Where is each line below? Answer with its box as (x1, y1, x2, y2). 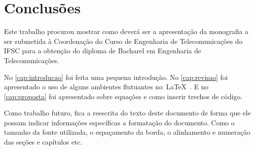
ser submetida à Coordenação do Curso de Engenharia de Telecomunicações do (4, 36, 243, 46)
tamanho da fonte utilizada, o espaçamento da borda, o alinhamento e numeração (4, 127, 251, 137)
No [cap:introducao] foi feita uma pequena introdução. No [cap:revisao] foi (4, 72, 228, 82)
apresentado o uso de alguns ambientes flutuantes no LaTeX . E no (4, 81, 209, 92)
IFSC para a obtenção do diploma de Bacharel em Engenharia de (4, 45, 201, 56)
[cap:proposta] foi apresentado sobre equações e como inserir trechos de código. (4, 91, 243, 101)
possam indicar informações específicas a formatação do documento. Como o (4, 117, 235, 127)
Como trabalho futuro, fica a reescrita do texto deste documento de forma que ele (4, 108, 251, 118)
